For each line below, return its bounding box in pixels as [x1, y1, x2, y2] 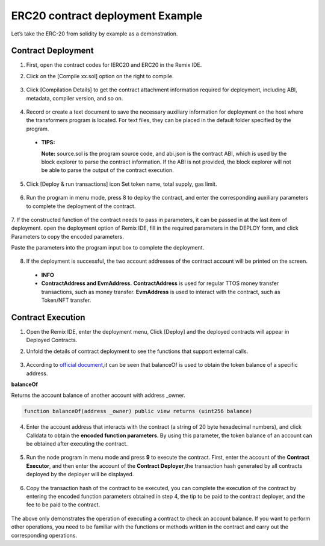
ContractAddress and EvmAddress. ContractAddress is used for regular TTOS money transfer [41, 280, 279, 287]
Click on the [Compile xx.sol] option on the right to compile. [26, 72, 174, 79]
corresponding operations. [11, 532, 78, 539]
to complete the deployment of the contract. [26, 202, 136, 210]
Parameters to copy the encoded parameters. [11, 233, 125, 240]
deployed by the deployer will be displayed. [26, 471, 134, 478]
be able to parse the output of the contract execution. [41, 167, 174, 174]
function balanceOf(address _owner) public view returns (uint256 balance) [23, 408, 253, 415]
